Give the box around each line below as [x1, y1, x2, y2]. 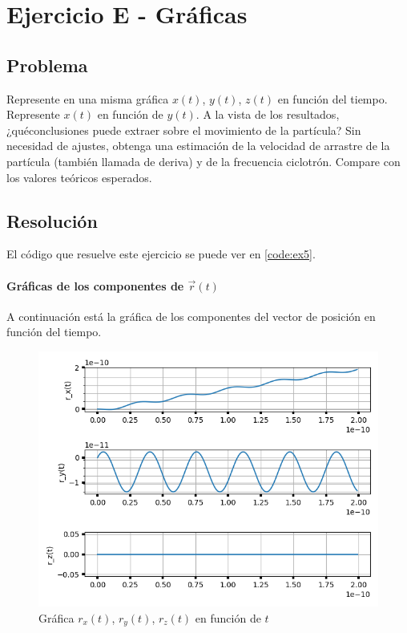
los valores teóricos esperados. [6, 168, 152, 185]
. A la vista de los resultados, [195, 106, 340, 123]
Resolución [6, 208, 98, 233]
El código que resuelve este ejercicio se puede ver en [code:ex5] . [6, 245, 316, 262]
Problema [6, 52, 88, 77]
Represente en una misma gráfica [6, 90, 169, 107]
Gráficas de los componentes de [6, 277, 184, 294]
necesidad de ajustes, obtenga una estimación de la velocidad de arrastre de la [6, 137, 390, 154]
